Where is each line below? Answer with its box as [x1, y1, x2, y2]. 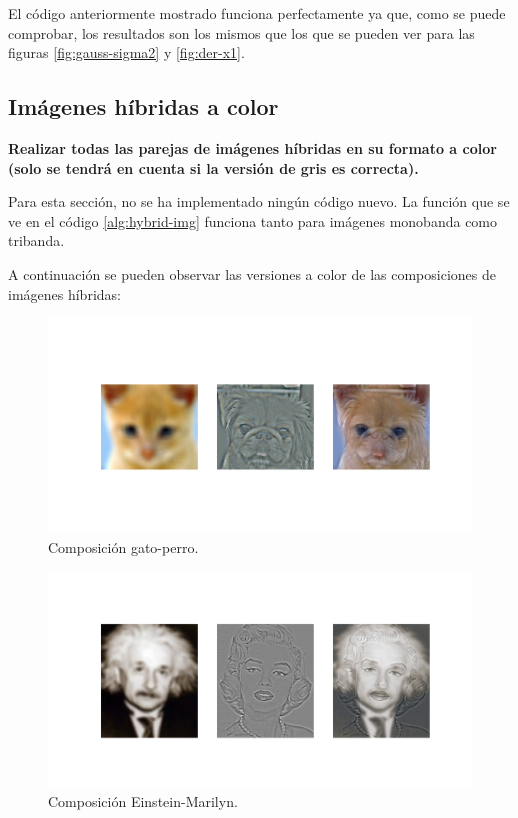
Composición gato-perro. [48, 537, 199, 558]
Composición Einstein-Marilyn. [48, 791, 238, 812]
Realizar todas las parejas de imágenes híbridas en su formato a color [8, 137, 497, 158]
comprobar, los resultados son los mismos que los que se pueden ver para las [8, 22, 475, 43]
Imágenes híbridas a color [8, 91, 279, 122]
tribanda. [8, 230, 65, 251]
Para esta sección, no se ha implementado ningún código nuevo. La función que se [8, 191, 510, 212]
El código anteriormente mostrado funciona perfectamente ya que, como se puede [8, 3, 506, 23]
